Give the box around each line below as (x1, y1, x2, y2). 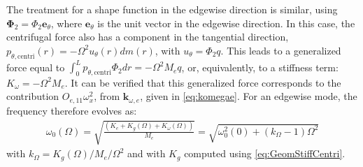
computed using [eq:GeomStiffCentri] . (184, 146, 346, 161)
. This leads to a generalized (220, 43, 341, 57)
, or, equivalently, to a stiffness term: (181, 59, 339, 74)
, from (94, 89, 120, 103)
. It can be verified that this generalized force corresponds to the (64, 75, 341, 89)
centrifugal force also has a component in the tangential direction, (6, 29, 289, 44)
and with (127, 146, 166, 161)
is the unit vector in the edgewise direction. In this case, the (97, 15, 355, 30)
